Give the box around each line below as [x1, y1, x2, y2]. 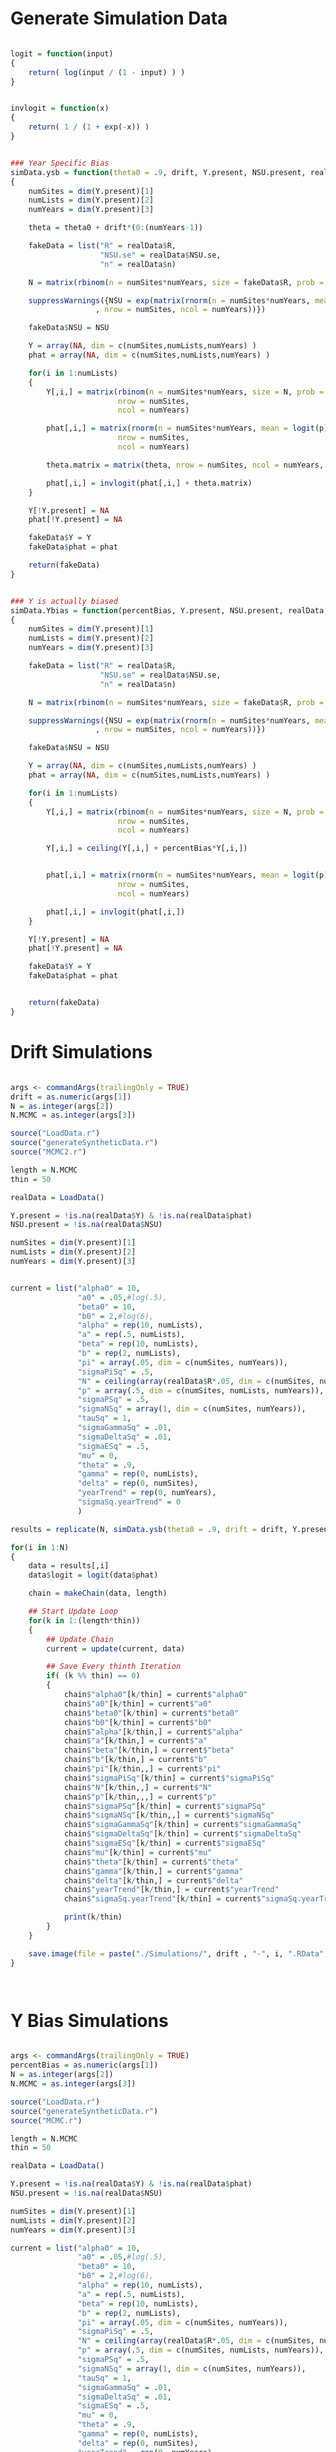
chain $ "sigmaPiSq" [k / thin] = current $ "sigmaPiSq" [63, 1773, 275, 1783]
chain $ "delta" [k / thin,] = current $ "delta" [63, 1875, 244, 1886]
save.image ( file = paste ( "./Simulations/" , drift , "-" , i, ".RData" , [28, 1948, 329, 1959]
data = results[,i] [28, 1561, 110, 1571]
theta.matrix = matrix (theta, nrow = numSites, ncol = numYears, [46, 460, 325, 470]
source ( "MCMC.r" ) [10, 2115, 83, 2126]
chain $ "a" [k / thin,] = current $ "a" [63, 1736, 208, 1746]
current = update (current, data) [46, 1643, 186, 1654]
